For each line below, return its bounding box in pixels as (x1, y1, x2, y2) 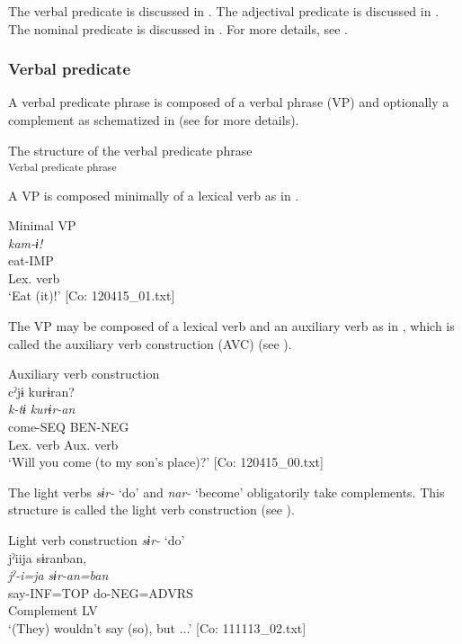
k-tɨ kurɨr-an (8, 399, 76, 418)
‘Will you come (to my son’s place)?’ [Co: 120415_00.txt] (8, 452, 324, 471)
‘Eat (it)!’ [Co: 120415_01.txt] (8, 286, 175, 305)
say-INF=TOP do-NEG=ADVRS (8, 583, 193, 602)
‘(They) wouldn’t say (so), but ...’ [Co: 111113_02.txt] (8, 618, 307, 637)
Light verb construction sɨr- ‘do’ (8, 531, 185, 550)
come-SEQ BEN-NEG (8, 417, 129, 436)
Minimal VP (8, 216, 76, 235)
